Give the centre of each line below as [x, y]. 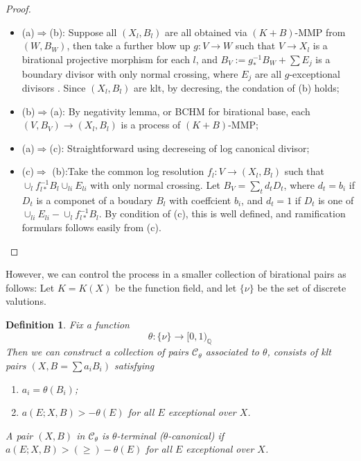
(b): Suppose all [83, 32]
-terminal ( [140, 435]
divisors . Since [54, 88]
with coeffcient [200, 200]
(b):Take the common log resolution [128, 171]
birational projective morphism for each [106, 59]
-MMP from [320, 32]
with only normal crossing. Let [155, 185]
